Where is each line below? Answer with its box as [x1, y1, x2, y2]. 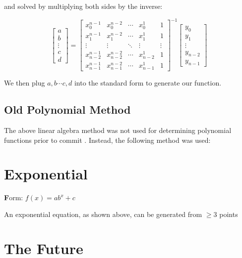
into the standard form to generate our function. [74, 78, 222, 88]
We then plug [4, 78, 45, 88]
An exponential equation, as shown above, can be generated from [4, 209, 202, 219]
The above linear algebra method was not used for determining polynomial [4, 125, 232, 135]
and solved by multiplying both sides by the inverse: [4, 1, 163, 11]
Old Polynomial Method [4, 102, 131, 117]
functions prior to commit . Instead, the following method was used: [4, 134, 211, 145]
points [219, 209, 238, 219]
